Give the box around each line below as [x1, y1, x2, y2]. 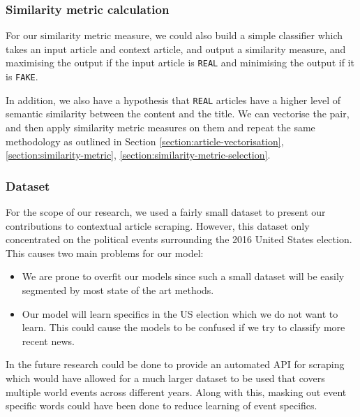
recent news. [22, 333, 75, 348]
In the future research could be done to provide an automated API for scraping [6, 357, 345, 372]
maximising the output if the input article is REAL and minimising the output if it [6, 55, 354, 70]
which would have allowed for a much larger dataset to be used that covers [6, 370, 325, 385]
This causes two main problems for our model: [6, 245, 204, 260]
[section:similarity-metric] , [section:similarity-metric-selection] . [6, 147, 271, 162]
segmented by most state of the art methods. [22, 282, 214, 297]
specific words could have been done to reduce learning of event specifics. [6, 398, 317, 413]
